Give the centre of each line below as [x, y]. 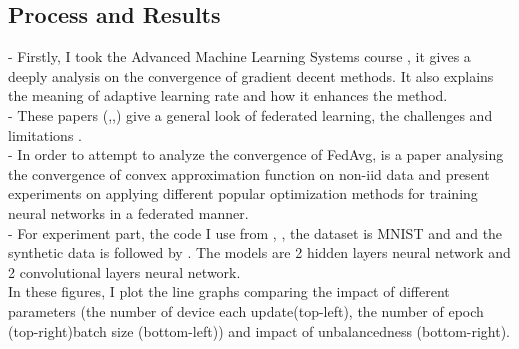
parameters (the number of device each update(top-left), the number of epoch [246, 310]
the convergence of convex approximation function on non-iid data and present [249, 173]
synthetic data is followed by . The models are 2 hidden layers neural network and [259, 252]
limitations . [45, 134]
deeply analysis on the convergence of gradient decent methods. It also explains [251, 75]
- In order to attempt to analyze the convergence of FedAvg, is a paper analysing [256, 154]
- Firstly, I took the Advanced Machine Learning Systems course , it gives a [239, 56]
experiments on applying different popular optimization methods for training [243, 193]
